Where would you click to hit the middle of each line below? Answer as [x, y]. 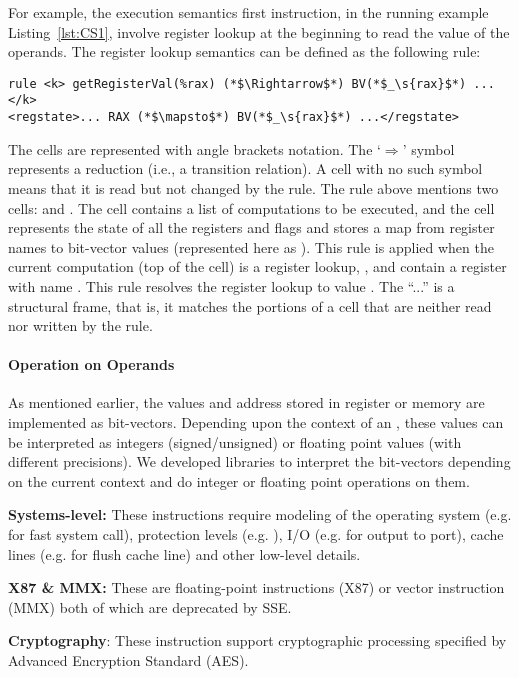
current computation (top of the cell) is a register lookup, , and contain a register [257, 266]
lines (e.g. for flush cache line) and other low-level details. [184, 553]
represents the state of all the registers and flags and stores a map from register [251, 227]
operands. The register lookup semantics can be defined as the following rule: [244, 51]
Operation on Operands [91, 364]
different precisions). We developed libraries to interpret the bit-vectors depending [259, 461]
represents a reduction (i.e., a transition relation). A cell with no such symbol [245, 168]
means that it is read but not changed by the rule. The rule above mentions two [253, 187]
